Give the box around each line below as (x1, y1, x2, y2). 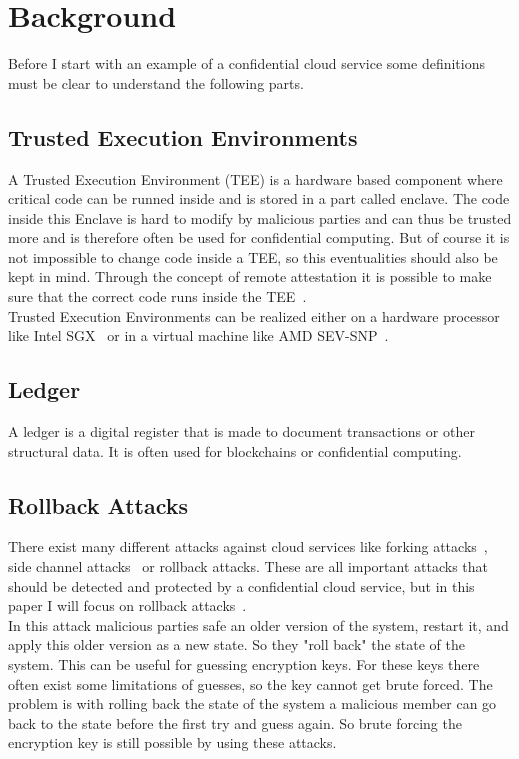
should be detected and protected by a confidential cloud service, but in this (8, 575, 475, 596)
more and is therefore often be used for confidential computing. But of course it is (8, 227, 510, 248)
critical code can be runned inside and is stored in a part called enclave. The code (8, 188, 510, 209)
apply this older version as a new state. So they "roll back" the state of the (8, 634, 466, 655)
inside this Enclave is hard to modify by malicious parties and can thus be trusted (8, 207, 512, 228)
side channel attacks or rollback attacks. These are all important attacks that (8, 556, 489, 577)
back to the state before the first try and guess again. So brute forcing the (8, 712, 462, 733)
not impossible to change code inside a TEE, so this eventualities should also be (8, 246, 498, 267)
